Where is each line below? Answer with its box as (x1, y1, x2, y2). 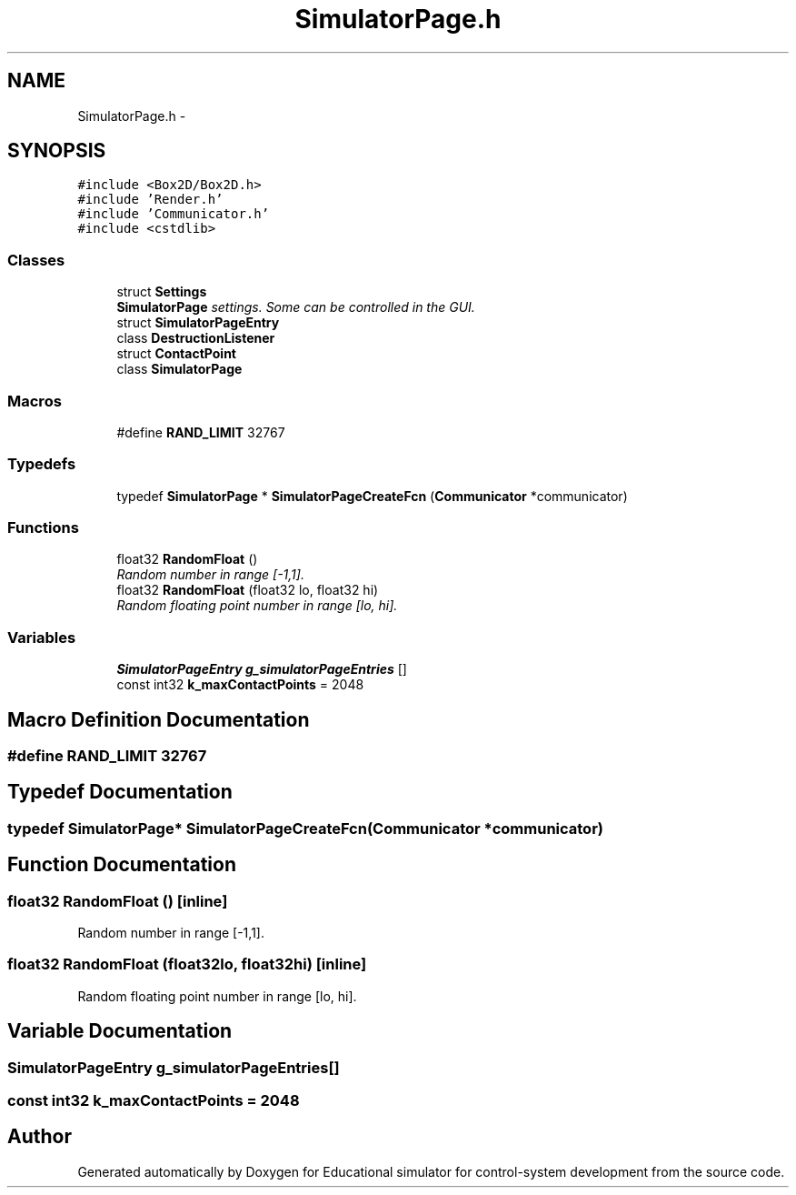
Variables (7, 628, 76, 647)
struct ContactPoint (116, 346, 236, 362)
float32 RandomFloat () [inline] (7, 891, 228, 910)
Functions (7, 518, 79, 537)
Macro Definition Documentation (7, 708, 310, 731)
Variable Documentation (7, 1019, 233, 1043)
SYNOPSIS (7, 139, 106, 163)
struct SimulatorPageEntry (116, 315, 280, 331)
